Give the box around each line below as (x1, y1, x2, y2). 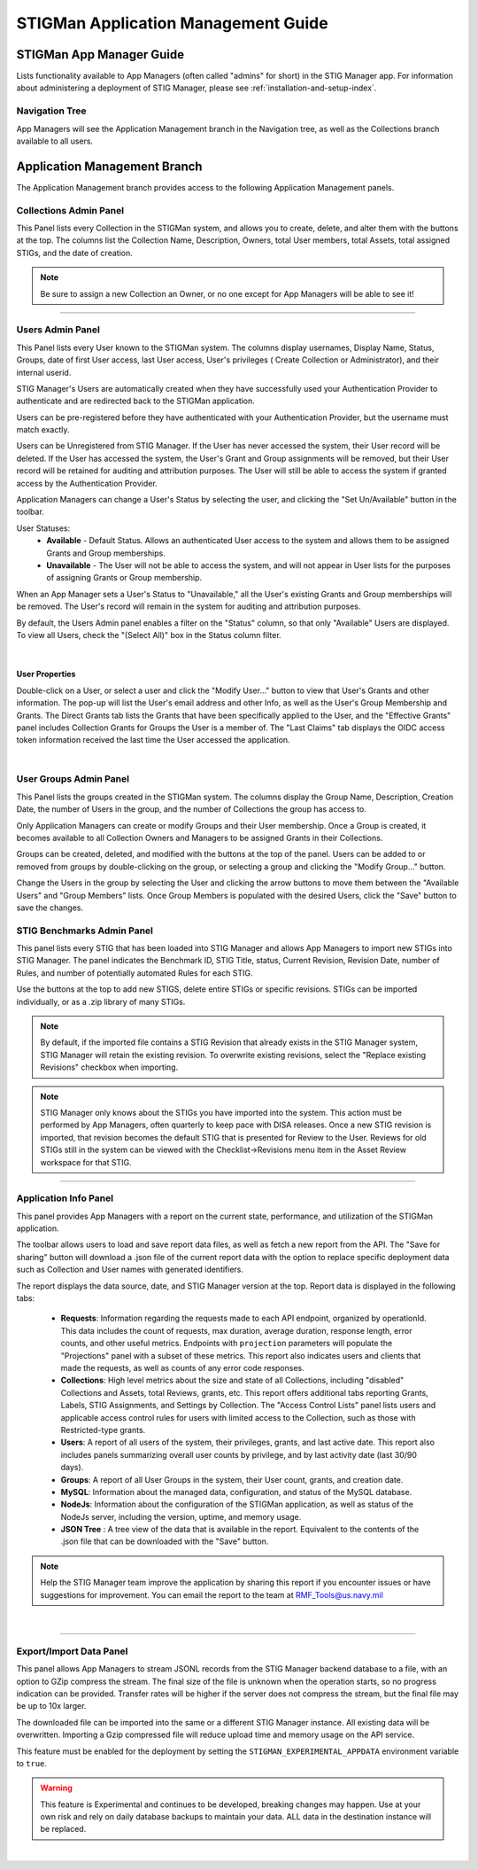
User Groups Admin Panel (16, 773, 130, 785)
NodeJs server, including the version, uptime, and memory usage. (60, 1511, 302, 1522)
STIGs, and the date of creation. (16, 247, 133, 258)
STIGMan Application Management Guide (16, 13, 328, 33)
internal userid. (16, 367, 72, 378)
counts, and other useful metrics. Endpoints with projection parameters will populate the (60, 1338, 393, 1349)
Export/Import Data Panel (16, 1645, 128, 1657)
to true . (16, 1757, 48, 1768)
